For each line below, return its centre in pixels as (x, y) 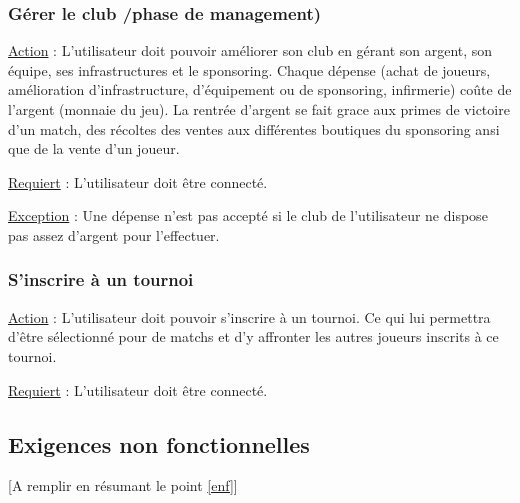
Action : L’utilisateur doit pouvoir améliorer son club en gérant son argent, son (250, 50)
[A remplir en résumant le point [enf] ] (123, 485)
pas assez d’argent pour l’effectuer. (114, 234)
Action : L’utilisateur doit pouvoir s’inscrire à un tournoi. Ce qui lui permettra (249, 316)
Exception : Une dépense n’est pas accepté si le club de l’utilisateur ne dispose (248, 215)
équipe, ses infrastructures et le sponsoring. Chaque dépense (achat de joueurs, (249, 69)
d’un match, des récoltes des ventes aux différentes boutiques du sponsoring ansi (254, 128)
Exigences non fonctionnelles (159, 443)
